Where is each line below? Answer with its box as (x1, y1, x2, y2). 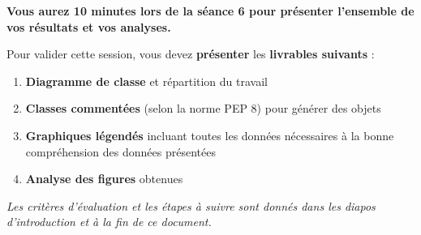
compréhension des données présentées (25, 143, 216, 160)
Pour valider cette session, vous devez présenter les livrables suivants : (6, 45, 375, 62)
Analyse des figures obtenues (25, 170, 183, 187)
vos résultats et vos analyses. (6, 18, 171, 35)
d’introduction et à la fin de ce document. (6, 213, 212, 230)
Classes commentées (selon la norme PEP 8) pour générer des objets (25, 100, 381, 117)
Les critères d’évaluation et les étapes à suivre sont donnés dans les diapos (6, 197, 376, 214)
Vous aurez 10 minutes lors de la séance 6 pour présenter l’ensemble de (6, 2, 415, 19)
